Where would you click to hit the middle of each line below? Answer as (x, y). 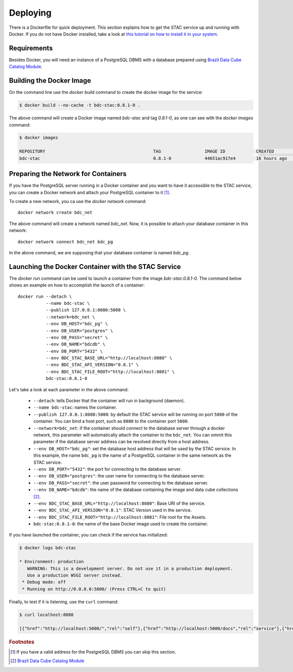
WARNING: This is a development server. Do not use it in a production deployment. (130, 568)
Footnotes (22, 642)
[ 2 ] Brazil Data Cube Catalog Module (47, 661)
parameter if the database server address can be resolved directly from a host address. (122, 442)
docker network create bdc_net (55, 213)
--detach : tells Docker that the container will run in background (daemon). (109, 401)
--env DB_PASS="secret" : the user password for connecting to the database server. (121, 483)
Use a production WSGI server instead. (75, 575)
